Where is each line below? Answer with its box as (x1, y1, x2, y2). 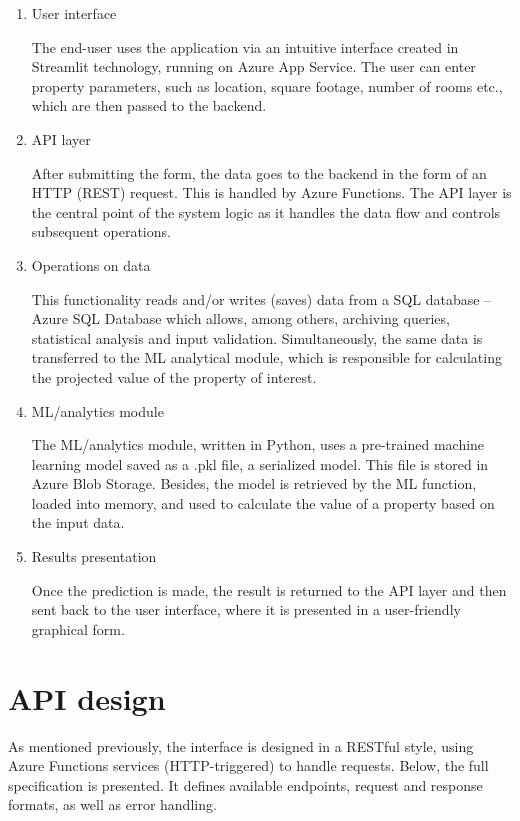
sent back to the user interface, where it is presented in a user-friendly (31, 599, 461, 620)
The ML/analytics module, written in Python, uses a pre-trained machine (31, 434, 485, 455)
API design (8, 677, 166, 718)
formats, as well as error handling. (8, 794, 217, 815)
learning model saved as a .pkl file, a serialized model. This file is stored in (31, 453, 489, 474)
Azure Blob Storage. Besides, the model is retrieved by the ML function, (31, 473, 477, 494)
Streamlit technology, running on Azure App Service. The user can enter (31, 56, 476, 77)
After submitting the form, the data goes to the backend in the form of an (31, 162, 487, 183)
